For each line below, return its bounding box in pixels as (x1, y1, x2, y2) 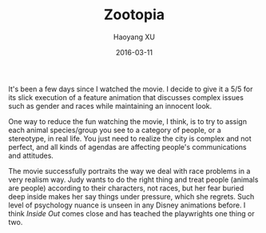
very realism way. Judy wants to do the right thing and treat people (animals (8, 175, 259, 184)
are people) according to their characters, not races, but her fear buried (8, 183, 244, 193)
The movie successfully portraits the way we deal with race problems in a (8, 166, 251, 175)
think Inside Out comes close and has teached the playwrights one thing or (8, 208, 255, 218)
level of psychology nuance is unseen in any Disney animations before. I (8, 200, 246, 210)
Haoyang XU (113, 32, 156, 42)
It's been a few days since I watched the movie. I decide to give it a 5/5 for (8, 84, 253, 94)
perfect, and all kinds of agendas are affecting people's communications (8, 142, 247, 151)
